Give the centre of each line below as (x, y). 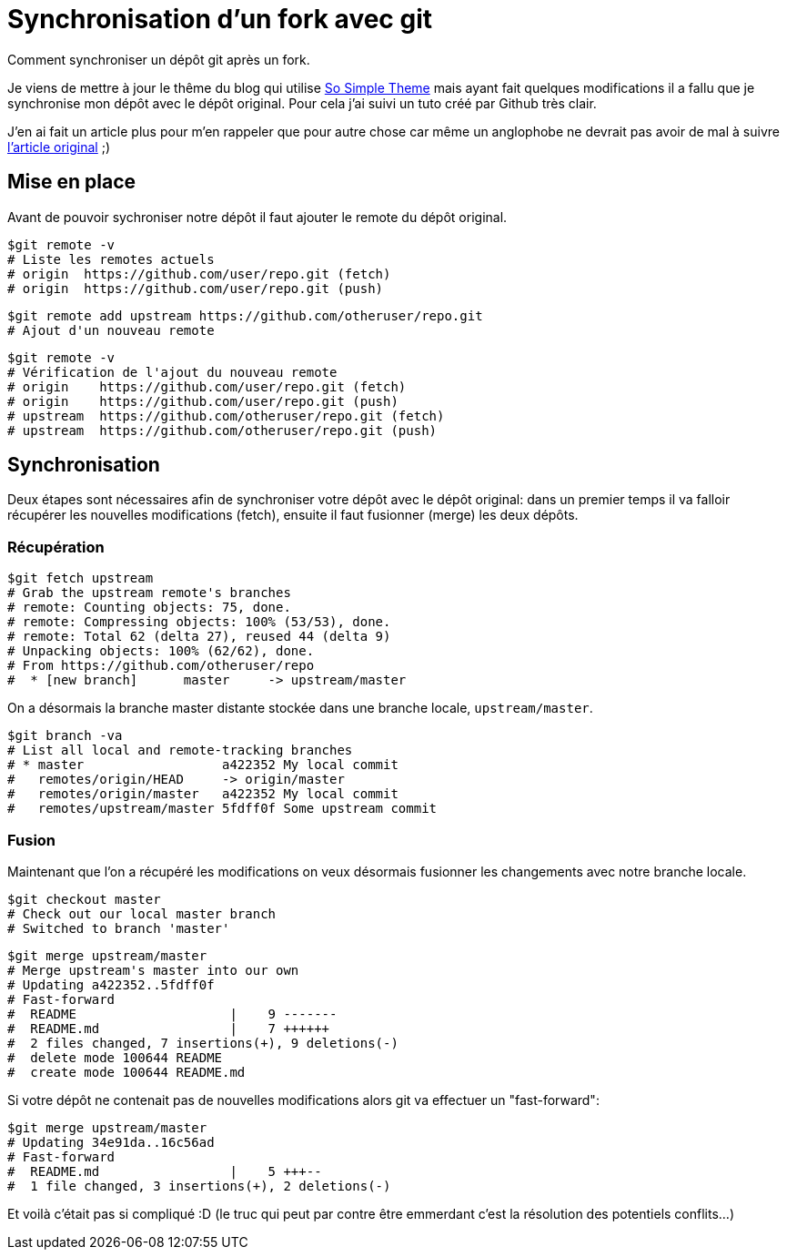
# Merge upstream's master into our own (153, 970)
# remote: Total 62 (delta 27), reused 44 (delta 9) (199, 637)
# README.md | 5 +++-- (165, 1171)
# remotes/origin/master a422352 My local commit (203, 794)
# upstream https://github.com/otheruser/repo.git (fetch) (226, 416)
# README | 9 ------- (172, 1014)
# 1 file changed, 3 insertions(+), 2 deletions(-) (199, 1186)
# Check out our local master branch (142, 913)
